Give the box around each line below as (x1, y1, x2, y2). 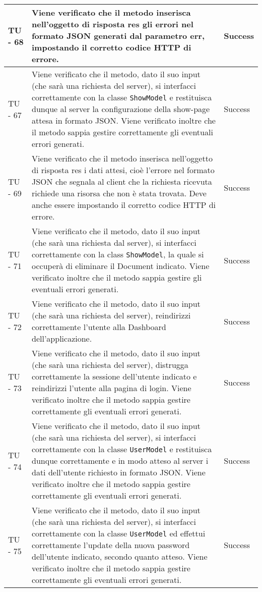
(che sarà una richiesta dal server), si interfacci (32, 237, 196, 248)
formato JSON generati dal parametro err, (32, 30, 205, 41)
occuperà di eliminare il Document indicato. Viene (32, 260, 210, 272)
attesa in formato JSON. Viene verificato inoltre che (32, 115, 216, 126)
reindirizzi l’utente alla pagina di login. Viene (32, 382, 191, 394)
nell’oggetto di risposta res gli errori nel (32, 18, 193, 30)
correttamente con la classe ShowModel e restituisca (32, 91, 212, 103)
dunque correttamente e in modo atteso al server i (32, 455, 209, 466)
